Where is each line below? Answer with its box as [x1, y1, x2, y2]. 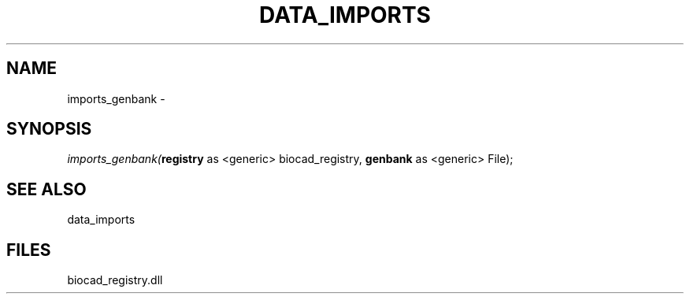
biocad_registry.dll [67, 273, 163, 287]
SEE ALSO [6, 179, 87, 199]
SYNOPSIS [6, 119, 92, 139]
